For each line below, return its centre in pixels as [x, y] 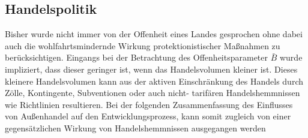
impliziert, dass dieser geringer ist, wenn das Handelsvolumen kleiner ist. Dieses [151, 69]
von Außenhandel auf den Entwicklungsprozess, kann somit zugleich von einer [148, 116]
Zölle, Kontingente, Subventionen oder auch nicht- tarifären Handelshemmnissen [152, 93]
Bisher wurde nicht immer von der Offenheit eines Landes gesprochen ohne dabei [154, 34]
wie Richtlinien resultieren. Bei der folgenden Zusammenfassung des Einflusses [149, 104]
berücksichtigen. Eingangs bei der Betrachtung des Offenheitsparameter [137, 57]
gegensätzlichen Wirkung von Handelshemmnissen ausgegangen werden [135, 127]
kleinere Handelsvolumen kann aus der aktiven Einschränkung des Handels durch [154, 81]
